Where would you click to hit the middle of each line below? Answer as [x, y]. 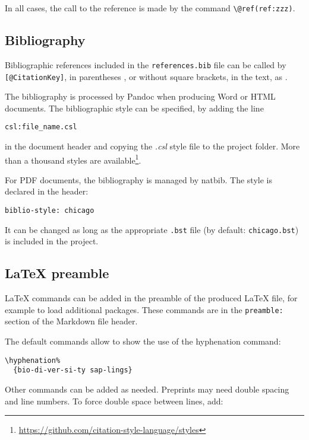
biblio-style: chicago [50, 211]
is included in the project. [52, 241]
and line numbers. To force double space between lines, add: [114, 401]
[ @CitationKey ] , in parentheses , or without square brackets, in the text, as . [146, 76]
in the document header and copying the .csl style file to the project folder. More [152, 146]
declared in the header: [47, 191]
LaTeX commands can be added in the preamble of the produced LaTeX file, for [151, 298]
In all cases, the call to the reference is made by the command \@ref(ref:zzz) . [150, 8]
